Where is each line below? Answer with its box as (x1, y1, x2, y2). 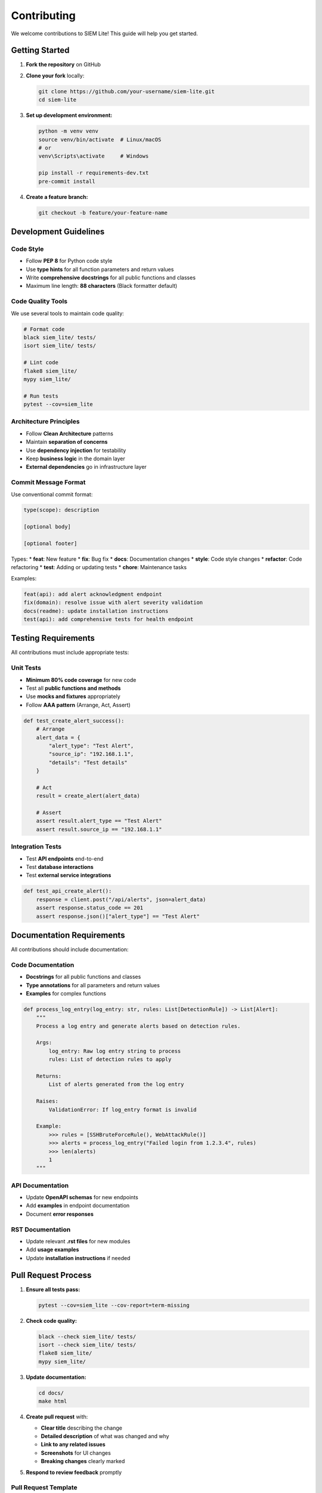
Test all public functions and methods (26, 684, 121, 692)
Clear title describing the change (41, 1424, 122, 1431)
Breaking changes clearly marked (41, 1458, 125, 1465)
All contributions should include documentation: (11, 946, 129, 953)
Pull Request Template (11, 1483, 78, 1492)
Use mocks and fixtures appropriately (26, 693, 120, 700)
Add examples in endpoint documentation (26, 1202, 130, 1209)
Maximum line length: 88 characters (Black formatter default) (26, 282, 178, 290)
